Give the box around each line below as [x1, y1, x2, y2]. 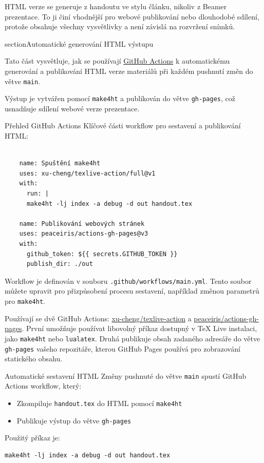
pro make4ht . [5, 296, 45, 306]
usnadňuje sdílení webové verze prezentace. [5, 103, 140, 113]
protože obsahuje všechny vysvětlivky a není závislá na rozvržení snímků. [5, 21, 235, 32]
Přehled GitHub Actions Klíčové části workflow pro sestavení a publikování [5, 120, 241, 131]
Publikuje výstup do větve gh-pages [16, 415, 131, 426]
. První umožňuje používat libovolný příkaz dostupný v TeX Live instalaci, [22, 323, 257, 334]
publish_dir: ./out [26, 260, 93, 268]
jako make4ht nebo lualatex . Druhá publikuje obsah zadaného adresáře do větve [5, 333, 260, 343]
